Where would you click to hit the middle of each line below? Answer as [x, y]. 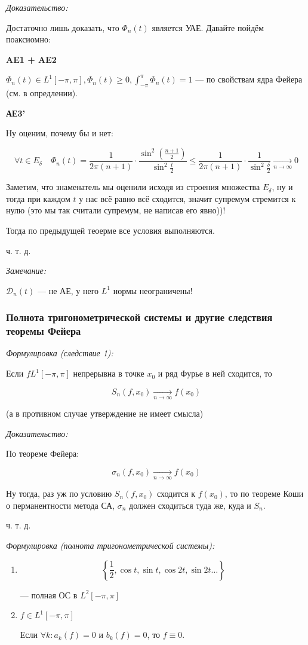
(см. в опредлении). [42, 93]
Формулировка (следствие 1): [60, 353]
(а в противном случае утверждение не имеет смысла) [105, 413]
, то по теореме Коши [264, 493]
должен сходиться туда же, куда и [190, 505]
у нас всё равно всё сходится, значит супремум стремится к [187, 198]
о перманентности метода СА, [61, 505]
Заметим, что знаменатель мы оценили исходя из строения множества [133, 187]
